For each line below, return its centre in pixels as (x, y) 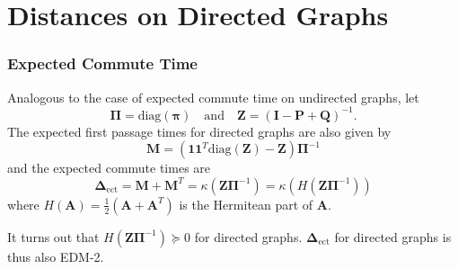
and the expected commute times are (109, 168)
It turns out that (53, 236)
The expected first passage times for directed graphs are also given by (199, 131)
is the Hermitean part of (246, 204)
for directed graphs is (393, 236)
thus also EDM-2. (56, 256)
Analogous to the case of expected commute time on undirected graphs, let (213, 97)
